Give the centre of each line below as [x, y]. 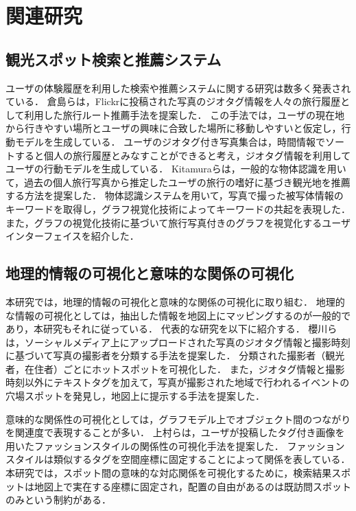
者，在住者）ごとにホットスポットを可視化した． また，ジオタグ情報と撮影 [175, 368]
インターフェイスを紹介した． [72, 236]
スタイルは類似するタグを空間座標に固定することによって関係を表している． [178, 459]
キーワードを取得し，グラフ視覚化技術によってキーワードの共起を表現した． [178, 208]
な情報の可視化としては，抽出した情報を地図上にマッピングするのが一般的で [178, 315]
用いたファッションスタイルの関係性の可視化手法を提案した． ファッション [175, 445]
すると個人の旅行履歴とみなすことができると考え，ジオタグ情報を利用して [183, 155]
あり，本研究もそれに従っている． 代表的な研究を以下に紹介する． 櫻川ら [171, 329]
